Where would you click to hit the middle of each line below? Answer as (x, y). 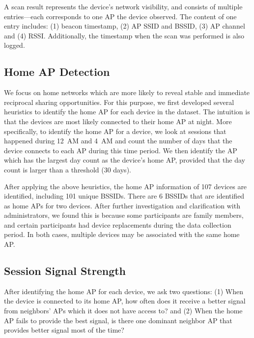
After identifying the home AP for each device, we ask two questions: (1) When (124, 291)
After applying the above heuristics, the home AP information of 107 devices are (126, 186)
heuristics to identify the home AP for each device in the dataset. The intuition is (127, 112)
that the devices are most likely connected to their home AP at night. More (118, 121)
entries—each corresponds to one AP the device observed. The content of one (120, 16)
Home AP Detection (57, 72)
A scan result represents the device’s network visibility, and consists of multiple (123, 6)
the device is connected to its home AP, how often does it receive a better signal (125, 301)
